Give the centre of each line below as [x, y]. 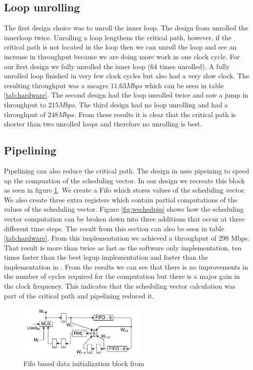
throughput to [25, 104]
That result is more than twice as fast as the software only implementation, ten [123, 247]
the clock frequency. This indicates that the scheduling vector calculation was [120, 286]
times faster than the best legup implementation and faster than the [106, 257]
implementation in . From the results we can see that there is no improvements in [126, 266]
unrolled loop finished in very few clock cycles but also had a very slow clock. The [127, 76]
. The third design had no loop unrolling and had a [151, 104]
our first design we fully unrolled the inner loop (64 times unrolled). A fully [117, 66]
